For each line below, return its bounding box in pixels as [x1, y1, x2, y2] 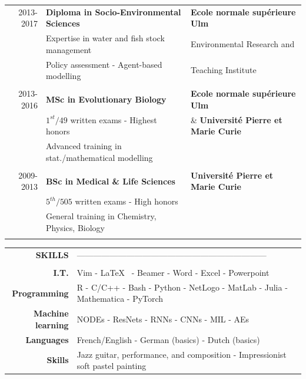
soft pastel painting [76, 360, 147, 372]
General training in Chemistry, [45, 210, 157, 222]
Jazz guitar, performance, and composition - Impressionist [76, 348, 287, 360]
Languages [25, 333, 69, 345]
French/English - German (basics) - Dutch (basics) [76, 333, 260, 345]
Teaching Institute [190, 64, 257, 76]
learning [35, 318, 69, 331]
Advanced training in [45, 140, 122, 152]
